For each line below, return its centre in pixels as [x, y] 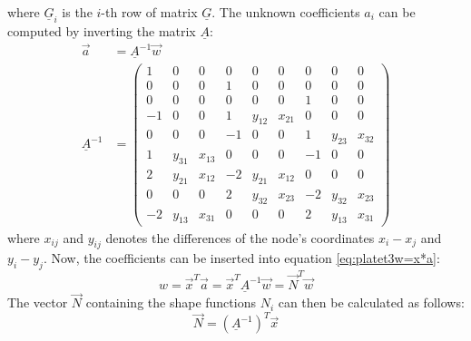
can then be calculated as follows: [371, 302]
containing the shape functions [171, 302]
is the [77, 12]
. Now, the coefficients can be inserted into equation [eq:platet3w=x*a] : [241, 258]
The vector [38, 302]
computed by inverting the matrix [102, 31]
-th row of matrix [149, 12]
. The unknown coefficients [286, 12]
